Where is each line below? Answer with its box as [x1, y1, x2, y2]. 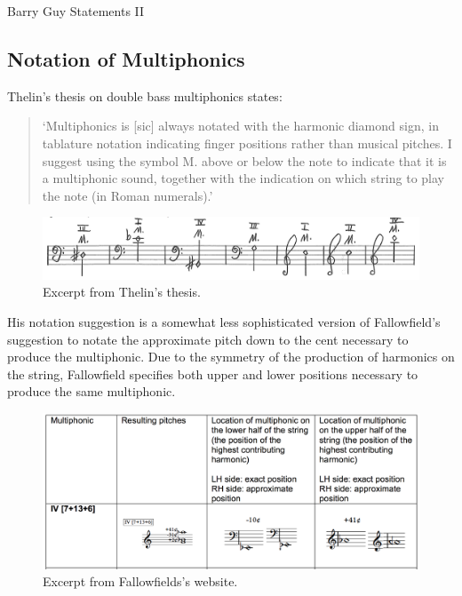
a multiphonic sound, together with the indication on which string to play [42, 169, 444, 187]
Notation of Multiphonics [7, 44, 245, 72]
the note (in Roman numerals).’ [42, 186, 213, 204]
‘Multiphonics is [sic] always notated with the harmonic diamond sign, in [42, 116, 439, 135]
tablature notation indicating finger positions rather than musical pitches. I [42, 133, 452, 152]
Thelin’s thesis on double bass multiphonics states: [7, 86, 283, 105]
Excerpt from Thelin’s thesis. [43, 282, 201, 301]
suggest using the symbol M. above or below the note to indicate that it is [42, 151, 447, 170]
